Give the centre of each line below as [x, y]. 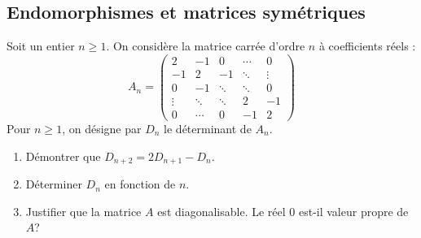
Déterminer [54, 184]
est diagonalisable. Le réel [221, 211]
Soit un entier [41, 46]
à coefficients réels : [367, 46]
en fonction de [140, 184]
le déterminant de [208, 129]
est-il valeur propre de [353, 211]
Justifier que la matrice [83, 211]
